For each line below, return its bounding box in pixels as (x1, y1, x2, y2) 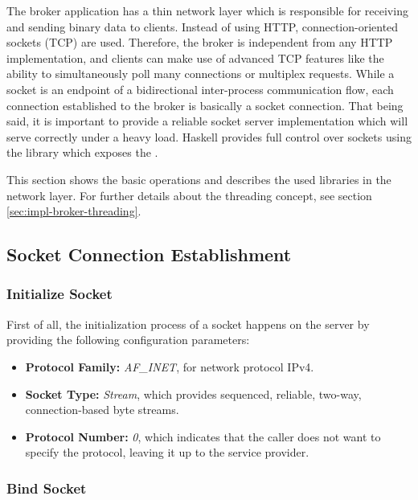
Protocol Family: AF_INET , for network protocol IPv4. (25, 358, 314, 375)
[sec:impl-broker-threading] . (6, 203, 141, 219)
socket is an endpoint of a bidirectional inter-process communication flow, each (6, 80, 394, 97)
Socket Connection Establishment (6, 242, 292, 267)
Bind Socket (6, 477, 87, 498)
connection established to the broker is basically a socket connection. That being (6, 96, 404, 113)
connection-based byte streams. (25, 401, 179, 418)
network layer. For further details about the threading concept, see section (6, 186, 372, 203)
